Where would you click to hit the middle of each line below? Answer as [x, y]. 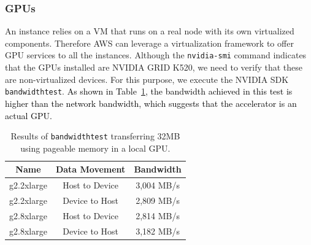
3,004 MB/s [158, 185]
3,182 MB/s [158, 231]
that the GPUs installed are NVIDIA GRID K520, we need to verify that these [154, 67]
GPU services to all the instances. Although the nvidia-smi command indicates [156, 55]
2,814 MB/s [158, 215]
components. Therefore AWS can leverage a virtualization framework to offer [149, 43]
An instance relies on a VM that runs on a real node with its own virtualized [150, 31]
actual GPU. [29, 115]
